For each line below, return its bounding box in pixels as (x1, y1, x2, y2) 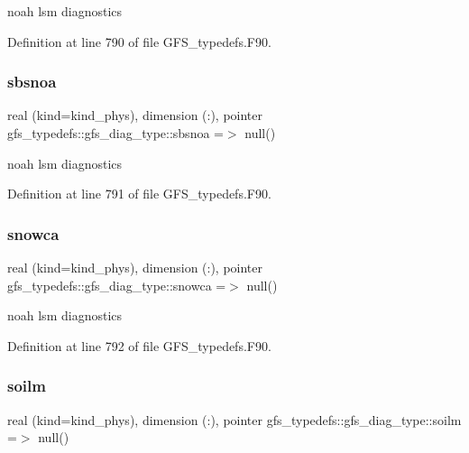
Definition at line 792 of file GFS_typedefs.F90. (7, 336, 271, 355)
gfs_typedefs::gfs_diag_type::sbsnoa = (7, 124, 224, 142)
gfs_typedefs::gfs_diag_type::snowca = (7, 275, 226, 294)
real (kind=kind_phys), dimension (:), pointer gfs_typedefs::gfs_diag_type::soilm (7, 410, 462, 429)
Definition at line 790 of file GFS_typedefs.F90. (7, 32, 271, 51)
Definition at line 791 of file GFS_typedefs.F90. (7, 184, 271, 203)
